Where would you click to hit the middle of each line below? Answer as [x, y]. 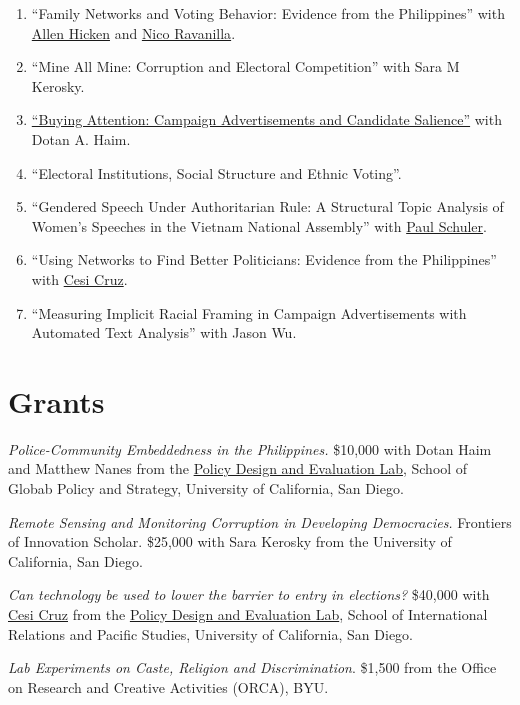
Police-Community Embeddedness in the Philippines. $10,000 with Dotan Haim [250, 448]
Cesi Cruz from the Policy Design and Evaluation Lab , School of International [248, 614]
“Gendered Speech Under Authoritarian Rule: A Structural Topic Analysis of [267, 206]
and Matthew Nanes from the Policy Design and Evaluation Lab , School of [238, 468]
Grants [56, 400]
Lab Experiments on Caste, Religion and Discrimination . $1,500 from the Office [252, 667]
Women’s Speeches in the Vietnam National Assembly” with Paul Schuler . [259, 225]
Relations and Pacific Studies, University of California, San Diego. [210, 633]
